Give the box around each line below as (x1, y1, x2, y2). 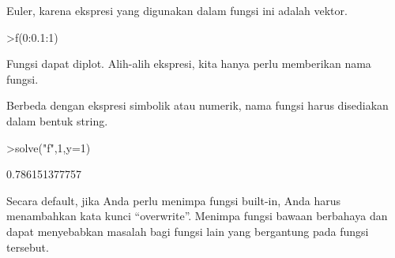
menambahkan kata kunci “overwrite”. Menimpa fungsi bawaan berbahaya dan (6, 208, 388, 224)
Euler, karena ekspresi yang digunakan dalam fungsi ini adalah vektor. (6, 2, 348, 18)
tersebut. (6, 238, 49, 255)
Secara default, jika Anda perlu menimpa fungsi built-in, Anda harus (6, 192, 341, 208)
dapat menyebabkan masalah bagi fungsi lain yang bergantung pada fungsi (6, 222, 369, 239)
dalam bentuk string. (6, 112, 108, 129)
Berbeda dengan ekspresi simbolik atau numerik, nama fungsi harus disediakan (6, 97, 389, 114)
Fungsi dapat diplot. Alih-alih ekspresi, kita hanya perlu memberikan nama (6, 55, 371, 72)
